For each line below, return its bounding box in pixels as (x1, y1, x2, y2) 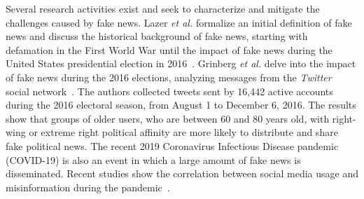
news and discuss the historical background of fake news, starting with (6, 29, 308, 43)
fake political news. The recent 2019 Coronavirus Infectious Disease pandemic (6, 138, 339, 153)
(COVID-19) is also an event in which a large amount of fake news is (6, 152, 301, 167)
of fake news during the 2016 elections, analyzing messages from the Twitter (6, 69, 332, 84)
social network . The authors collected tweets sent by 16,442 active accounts (6, 83, 333, 98)
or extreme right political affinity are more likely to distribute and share (29, 125, 338, 139)
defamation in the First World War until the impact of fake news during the (6, 42, 332, 57)
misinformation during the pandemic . (6, 179, 170, 194)
